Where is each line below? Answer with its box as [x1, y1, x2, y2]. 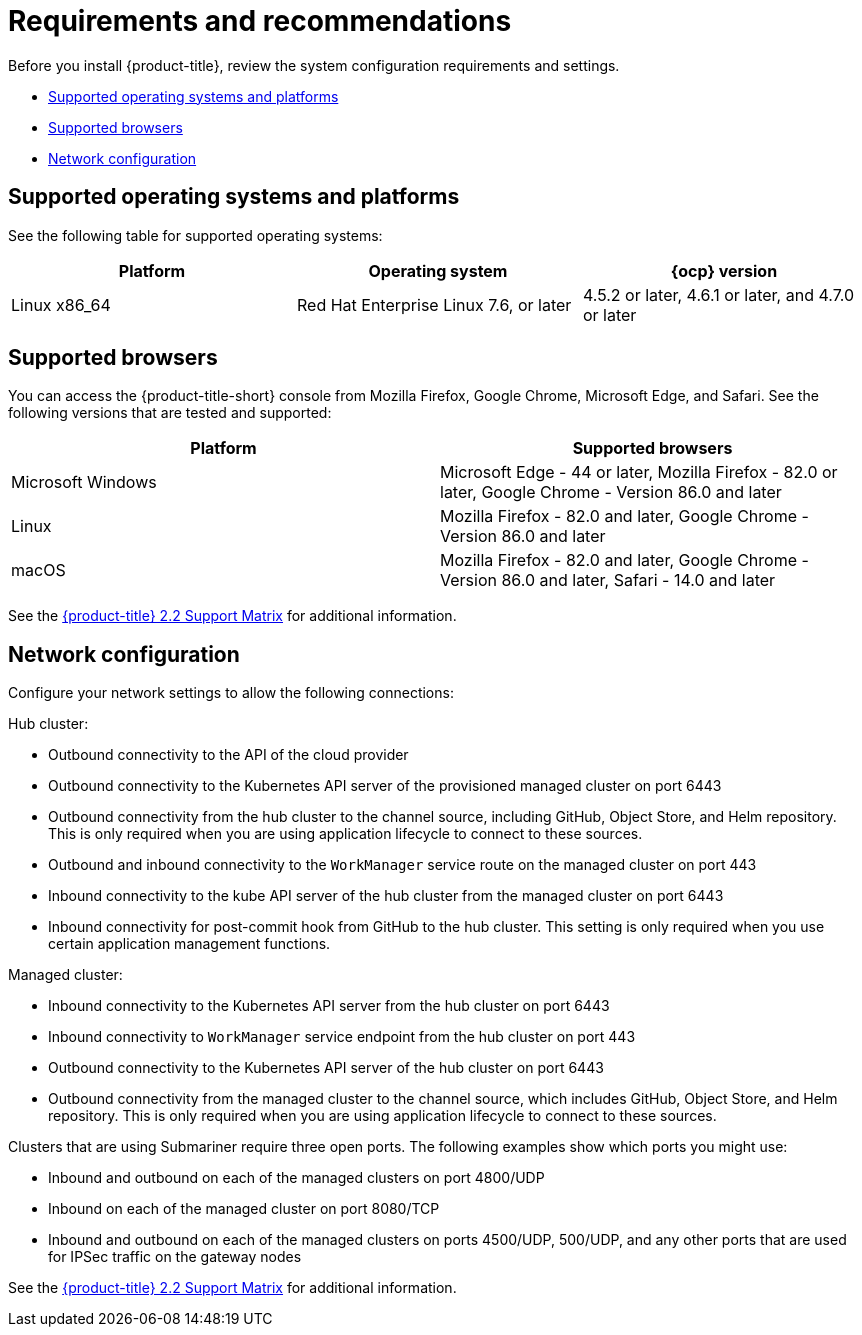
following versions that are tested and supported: [8, 404, 332, 422]
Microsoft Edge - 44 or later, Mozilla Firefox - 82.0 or [440, 462, 838, 483]
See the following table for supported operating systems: [8, 226, 383, 244]
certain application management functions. [48, 935, 331, 953]
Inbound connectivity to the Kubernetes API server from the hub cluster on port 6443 [48, 997, 610, 1015]
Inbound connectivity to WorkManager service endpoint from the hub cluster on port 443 [48, 1028, 636, 1046]
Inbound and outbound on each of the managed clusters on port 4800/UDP [48, 1169, 545, 1187]
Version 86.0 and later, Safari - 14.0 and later [440, 570, 776, 591]
